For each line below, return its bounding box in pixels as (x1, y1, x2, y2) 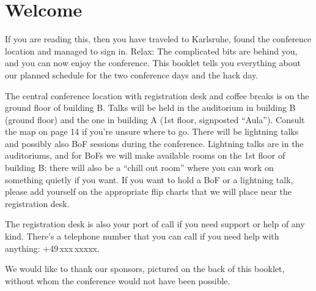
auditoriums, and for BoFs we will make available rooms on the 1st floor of (5, 149, 285, 162)
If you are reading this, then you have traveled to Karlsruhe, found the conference (5, 32, 312, 45)
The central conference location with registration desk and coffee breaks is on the (5, 89, 309, 102)
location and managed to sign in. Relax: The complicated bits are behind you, (5, 44, 298, 57)
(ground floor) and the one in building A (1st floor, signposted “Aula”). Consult (5, 113, 305, 126)
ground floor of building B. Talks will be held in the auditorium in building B (5, 101, 296, 114)
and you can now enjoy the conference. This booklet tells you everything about (5, 56, 301, 69)
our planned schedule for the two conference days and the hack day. (5, 68, 259, 81)
